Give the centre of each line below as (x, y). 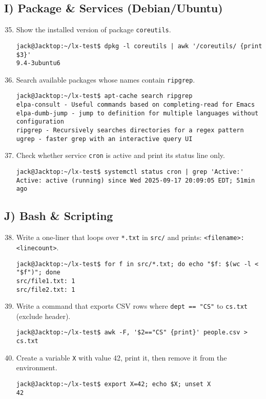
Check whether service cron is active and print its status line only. (120, 155)
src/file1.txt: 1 (46, 281)
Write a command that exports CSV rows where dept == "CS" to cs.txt (132, 306)
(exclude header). (43, 316)
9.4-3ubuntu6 (38, 63)
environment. (37, 367)
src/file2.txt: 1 (46, 290)
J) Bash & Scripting (59, 216)
